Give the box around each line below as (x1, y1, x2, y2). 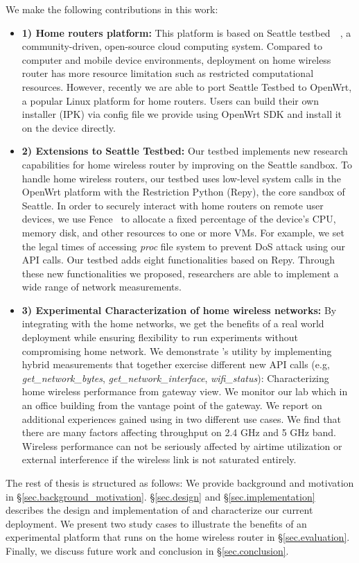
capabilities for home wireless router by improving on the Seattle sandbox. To (21, 157, 352, 171)
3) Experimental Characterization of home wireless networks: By (21, 302, 337, 317)
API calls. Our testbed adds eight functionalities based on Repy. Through (21, 252, 335, 267)
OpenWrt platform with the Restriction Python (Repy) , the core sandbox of (21, 184, 345, 199)
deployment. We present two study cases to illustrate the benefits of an (6, 516, 307, 530)
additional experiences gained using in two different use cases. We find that (21, 411, 341, 426)
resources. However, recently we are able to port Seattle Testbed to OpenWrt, (21, 79, 352, 94)
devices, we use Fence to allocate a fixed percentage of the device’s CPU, (21, 211, 336, 226)
